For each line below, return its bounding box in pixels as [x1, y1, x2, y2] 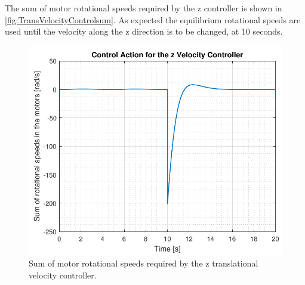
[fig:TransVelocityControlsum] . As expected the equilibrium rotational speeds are [5, 13, 301, 26]
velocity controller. [29, 268, 97, 281]
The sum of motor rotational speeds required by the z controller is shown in [5, 2, 282, 14]
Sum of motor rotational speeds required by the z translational [29, 257, 258, 269]
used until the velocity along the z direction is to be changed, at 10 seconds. [5, 25, 283, 38]
